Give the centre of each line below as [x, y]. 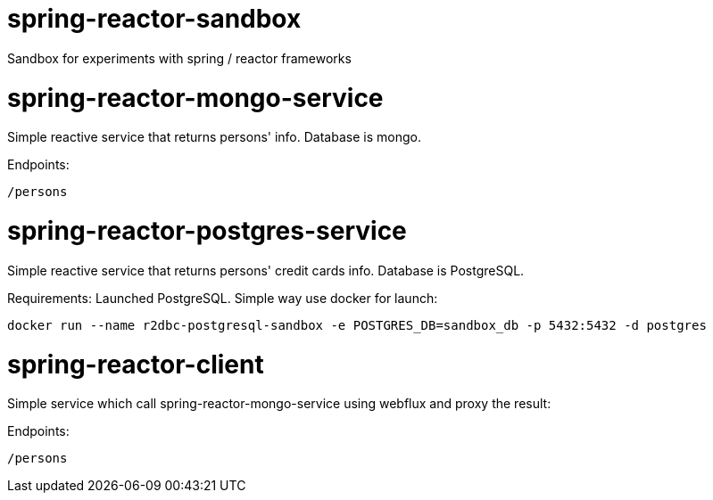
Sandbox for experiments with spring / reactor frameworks [179, 58]
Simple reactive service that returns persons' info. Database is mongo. [214, 137]
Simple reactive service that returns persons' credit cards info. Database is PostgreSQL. [266, 270]
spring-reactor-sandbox [154, 19]
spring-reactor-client [136, 364]
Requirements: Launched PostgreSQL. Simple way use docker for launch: [223, 298]
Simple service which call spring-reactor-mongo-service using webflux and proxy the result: [279, 404]
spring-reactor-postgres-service [207, 231]
